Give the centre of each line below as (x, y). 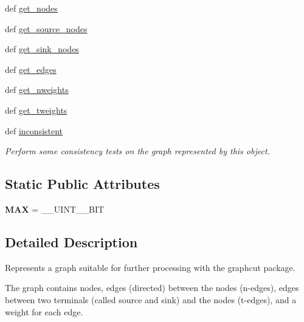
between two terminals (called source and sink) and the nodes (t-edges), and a (151, 299)
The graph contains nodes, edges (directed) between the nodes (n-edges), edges (152, 288)
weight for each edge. (44, 311)
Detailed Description (71, 241)
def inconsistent (34, 130)
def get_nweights (37, 90)
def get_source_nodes (46, 28)
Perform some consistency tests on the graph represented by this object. (137, 151)
